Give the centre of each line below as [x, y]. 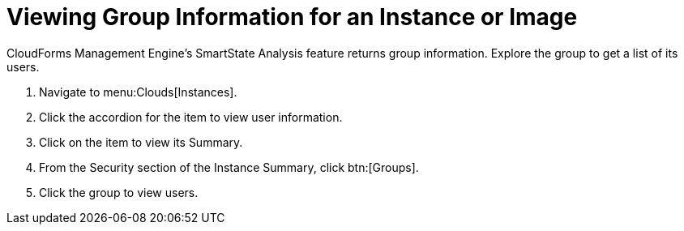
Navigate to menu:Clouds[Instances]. [138, 92]
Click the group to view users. [119, 192]
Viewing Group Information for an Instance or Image [292, 17]
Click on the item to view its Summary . [141, 142]
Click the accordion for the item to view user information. [191, 117]
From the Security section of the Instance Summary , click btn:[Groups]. [229, 167]
